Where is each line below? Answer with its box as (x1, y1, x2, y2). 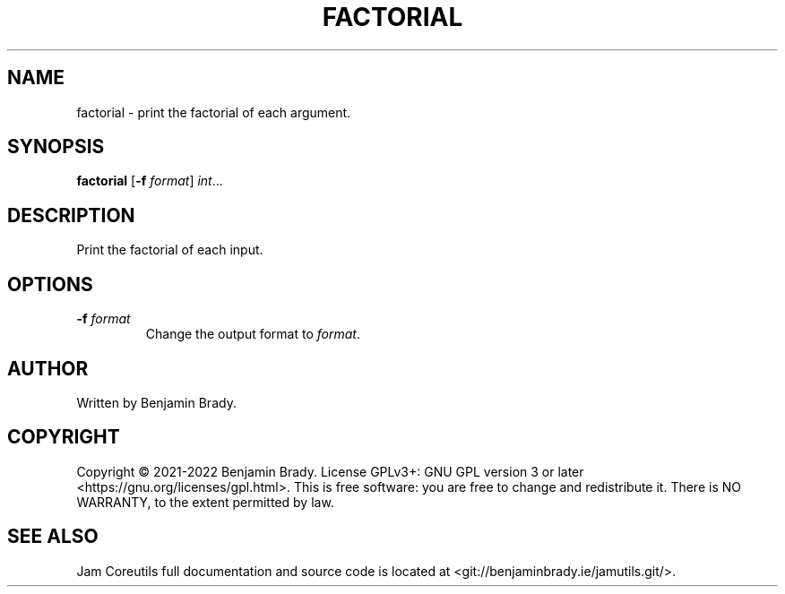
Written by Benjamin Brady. (76, 394, 237, 410)
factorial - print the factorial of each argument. (76, 104, 351, 120)
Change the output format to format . (145, 326, 360, 342)
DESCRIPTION (7, 203, 135, 227)
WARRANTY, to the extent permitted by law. (76, 494, 334, 510)
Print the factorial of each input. (76, 242, 263, 258)
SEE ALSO (7, 525, 99, 548)
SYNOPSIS (7, 135, 105, 159)
